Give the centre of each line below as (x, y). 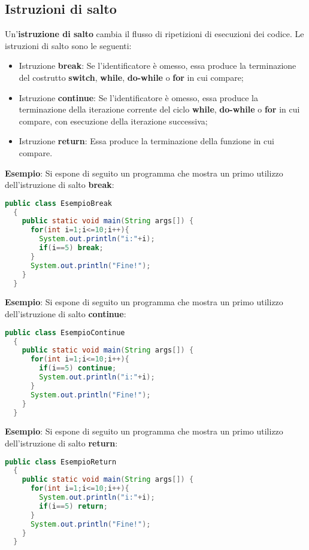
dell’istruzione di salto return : (61, 443)
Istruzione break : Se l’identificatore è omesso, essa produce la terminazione (157, 66)
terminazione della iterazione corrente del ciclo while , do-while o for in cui (159, 109)
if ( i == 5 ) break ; (71, 248)
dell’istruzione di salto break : (60, 185)
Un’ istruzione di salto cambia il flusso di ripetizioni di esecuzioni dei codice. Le (154, 34)
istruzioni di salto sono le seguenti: (68, 45)
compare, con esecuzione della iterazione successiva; (113, 121)
